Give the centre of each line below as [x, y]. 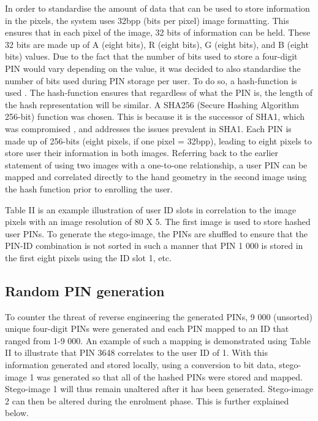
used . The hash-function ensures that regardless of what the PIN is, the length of [159, 92]
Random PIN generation [85, 290]
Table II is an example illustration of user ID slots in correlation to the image [151, 209]
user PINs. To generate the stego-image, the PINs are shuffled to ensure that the [157, 233]
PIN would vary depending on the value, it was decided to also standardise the [153, 68]
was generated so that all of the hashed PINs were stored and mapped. [170, 376]
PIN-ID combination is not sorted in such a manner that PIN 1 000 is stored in [154, 246]
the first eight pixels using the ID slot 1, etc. [88, 257]
